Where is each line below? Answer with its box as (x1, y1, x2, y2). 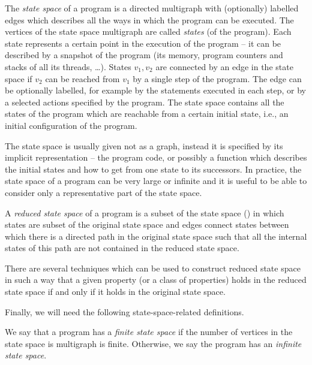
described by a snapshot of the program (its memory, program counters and (5, 49, 283, 61)
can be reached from (45, 72, 120, 85)
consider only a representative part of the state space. (5, 186, 202, 198)
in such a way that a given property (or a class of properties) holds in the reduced (5, 273, 307, 286)
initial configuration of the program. (5, 119, 137, 131)
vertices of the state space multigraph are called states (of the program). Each (5, 25, 292, 38)
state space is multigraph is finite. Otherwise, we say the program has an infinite (5, 337, 302, 349)
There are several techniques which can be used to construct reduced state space (5, 261, 301, 274)
